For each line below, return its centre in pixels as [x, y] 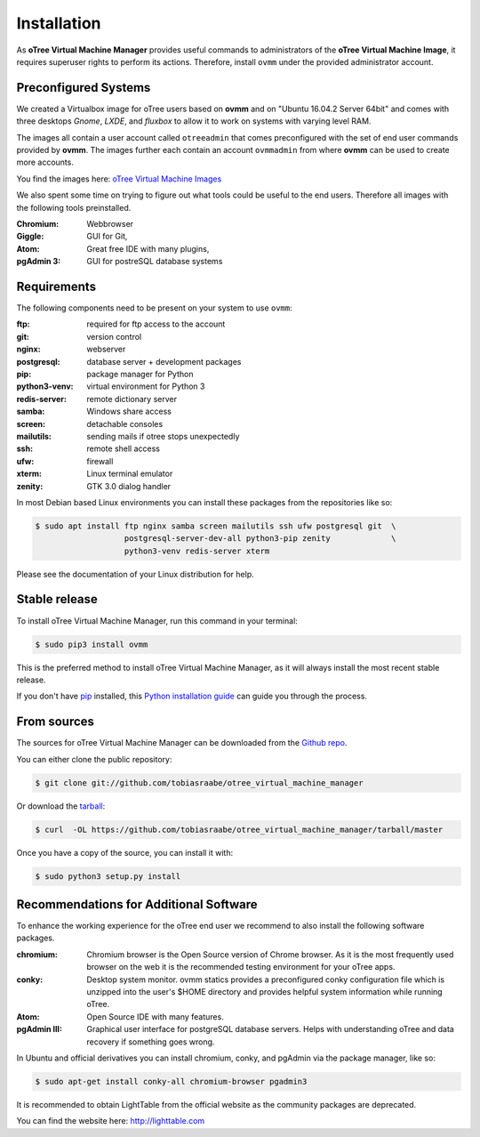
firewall [100, 461]
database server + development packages [164, 361]
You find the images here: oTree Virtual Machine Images [119, 179]
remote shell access [123, 448]
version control [114, 336]
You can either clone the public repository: [94, 759]
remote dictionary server [132, 399]
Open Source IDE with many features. [155, 1016]
